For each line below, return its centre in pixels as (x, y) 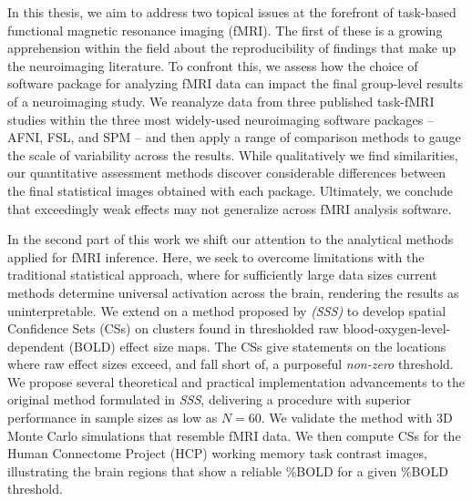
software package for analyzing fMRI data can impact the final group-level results (235, 83)
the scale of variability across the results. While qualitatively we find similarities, (233, 154)
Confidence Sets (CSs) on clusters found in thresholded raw (173, 328)
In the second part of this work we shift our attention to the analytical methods (231, 239)
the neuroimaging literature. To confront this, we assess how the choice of (213, 65)
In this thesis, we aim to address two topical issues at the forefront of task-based (232, 12)
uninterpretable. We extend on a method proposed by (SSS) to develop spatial (227, 310)
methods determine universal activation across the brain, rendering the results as (233, 292)
